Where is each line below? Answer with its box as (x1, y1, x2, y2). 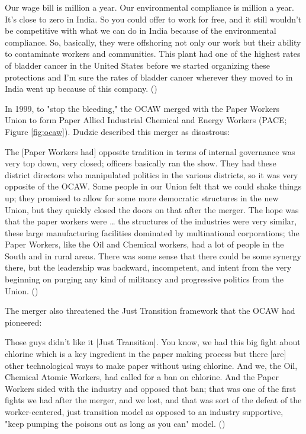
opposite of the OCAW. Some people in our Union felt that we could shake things (5, 180, 302, 192)
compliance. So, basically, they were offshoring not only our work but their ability (5, 36, 301, 48)
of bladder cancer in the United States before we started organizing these (5, 59, 270, 71)
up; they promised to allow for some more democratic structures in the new (5, 191, 279, 204)
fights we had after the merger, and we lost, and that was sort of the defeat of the (5, 394, 302, 406)
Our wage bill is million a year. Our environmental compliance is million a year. (5, 1, 294, 13)
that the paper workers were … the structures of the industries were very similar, (5, 215, 297, 227)
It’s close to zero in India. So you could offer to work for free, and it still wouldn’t (5, 12, 302, 25)
